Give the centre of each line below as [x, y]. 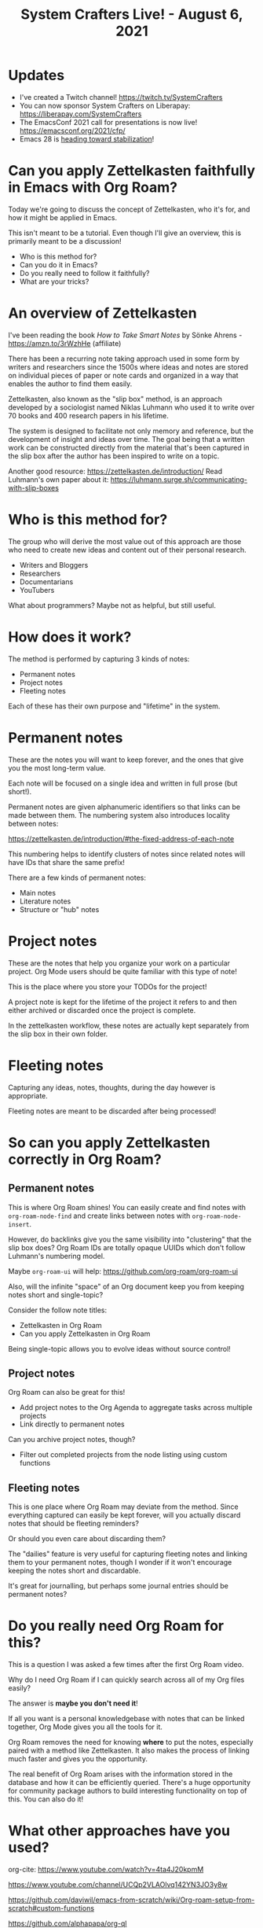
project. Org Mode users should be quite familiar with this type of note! [122, 971]
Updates [37, 75]
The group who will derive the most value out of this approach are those [125, 541]
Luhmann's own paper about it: [58, 479]
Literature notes [45, 901]
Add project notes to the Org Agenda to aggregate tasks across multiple [136, 1407]
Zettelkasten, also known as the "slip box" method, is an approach [115, 399]
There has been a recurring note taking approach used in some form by [124, 359]
